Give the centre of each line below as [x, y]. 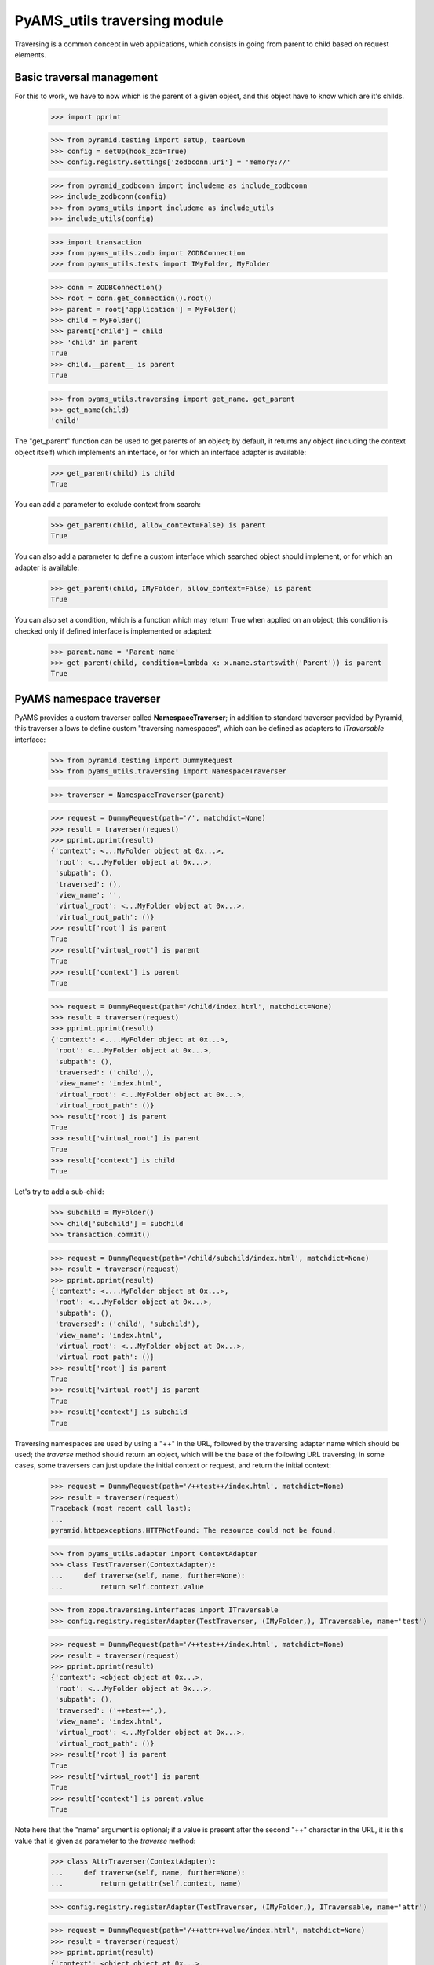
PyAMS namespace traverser [88, 698]
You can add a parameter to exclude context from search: [108, 505]
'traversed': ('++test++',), [111, 1710]
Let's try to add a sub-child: [59, 1192]
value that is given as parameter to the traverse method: [105, 1841]
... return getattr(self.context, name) [146, 1884]
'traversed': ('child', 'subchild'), [128, 1324]
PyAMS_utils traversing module [119, 20]
